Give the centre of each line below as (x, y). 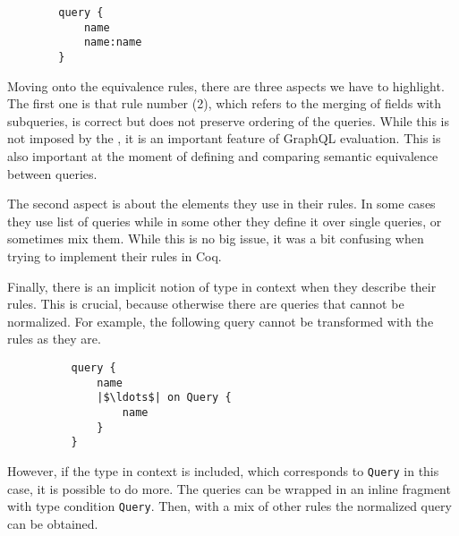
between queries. (52, 173)
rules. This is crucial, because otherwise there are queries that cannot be (206, 304)
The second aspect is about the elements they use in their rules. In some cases (221, 204)
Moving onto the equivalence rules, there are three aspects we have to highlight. (226, 85)
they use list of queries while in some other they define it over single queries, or (225, 221)
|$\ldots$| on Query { (164, 398)
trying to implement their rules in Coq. (115, 255)
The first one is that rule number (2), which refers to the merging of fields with (225, 103)
